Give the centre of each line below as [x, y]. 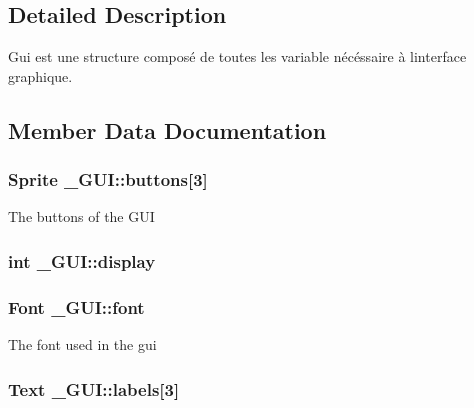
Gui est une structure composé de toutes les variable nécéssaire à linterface [237, 56]
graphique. [40, 75]
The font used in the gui [82, 344]
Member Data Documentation [167, 129]
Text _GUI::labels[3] [94, 388]
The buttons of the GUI [81, 216]
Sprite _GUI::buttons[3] [108, 179]
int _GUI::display [82, 260]
